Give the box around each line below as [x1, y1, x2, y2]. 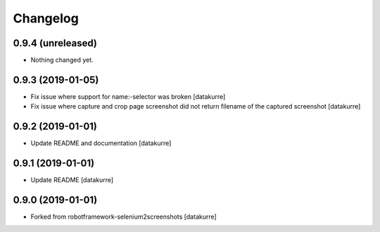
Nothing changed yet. [30, 56, 94, 64]
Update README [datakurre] [30, 176, 114, 184]
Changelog [13, 11, 79, 26]
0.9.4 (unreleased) [13, 37, 98, 49]
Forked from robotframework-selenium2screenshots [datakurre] [30, 212, 217, 221]
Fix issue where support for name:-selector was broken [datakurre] [30, 92, 226, 101]
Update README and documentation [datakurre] [30, 139, 172, 147]
